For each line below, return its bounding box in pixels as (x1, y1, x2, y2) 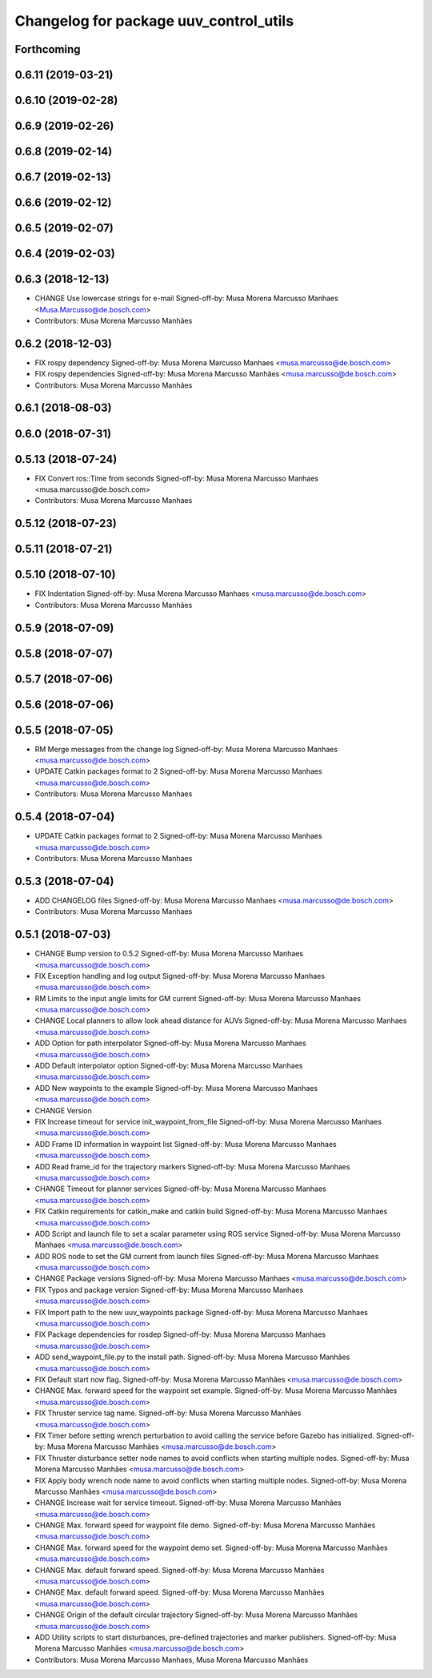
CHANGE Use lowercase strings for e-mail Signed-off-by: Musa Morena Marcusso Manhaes (34, 293, 339, 304)
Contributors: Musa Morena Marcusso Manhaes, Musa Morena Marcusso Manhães (34, 1655, 309, 1664)
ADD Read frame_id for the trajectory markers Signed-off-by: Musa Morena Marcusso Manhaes (34, 1161, 350, 1171)
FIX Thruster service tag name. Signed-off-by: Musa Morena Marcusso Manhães (34, 1408, 302, 1418)
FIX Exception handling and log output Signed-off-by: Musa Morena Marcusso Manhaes (34, 971, 326, 980)
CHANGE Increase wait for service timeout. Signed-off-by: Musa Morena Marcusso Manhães (34, 1498, 342, 1507)
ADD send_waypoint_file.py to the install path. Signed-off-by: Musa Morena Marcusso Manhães (34, 1352, 350, 1362)
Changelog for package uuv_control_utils (14, 12, 294, 30)
